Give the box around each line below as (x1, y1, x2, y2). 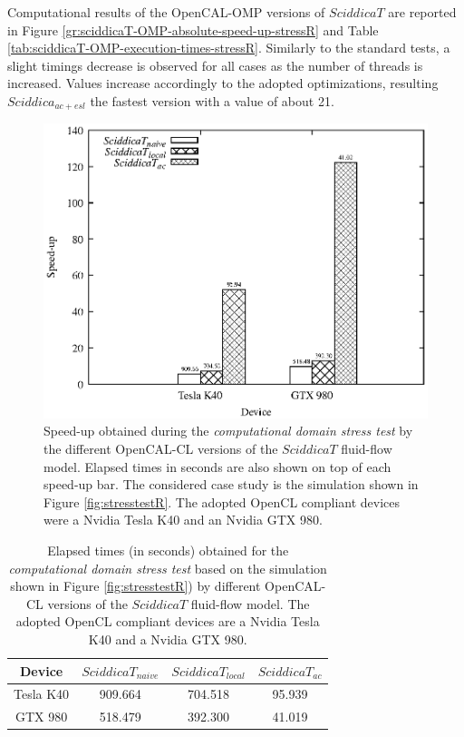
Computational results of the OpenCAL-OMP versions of (7, 3, 325, 21)
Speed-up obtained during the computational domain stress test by (43, 421, 413, 440)
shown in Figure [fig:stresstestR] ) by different (10, 576, 261, 595)
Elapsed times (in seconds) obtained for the (47, 540, 289, 559)
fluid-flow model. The (190, 594, 310, 613)
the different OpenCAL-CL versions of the (43, 439, 278, 457)
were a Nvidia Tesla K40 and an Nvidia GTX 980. (43, 510, 323, 529)
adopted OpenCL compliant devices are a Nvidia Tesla (15, 612, 320, 631)
